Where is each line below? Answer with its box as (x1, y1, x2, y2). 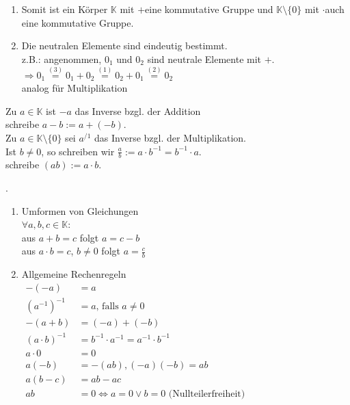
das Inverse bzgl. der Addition (75, 103, 201, 118)
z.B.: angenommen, (21, 51, 102, 66)
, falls (96, 302, 119, 312)
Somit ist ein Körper (21, 2, 108, 16)
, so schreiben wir (41, 144, 115, 158)
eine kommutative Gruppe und (145, 2, 273, 16)
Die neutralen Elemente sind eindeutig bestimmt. (21, 38, 228, 53)
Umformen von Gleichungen (21, 203, 139, 218)
